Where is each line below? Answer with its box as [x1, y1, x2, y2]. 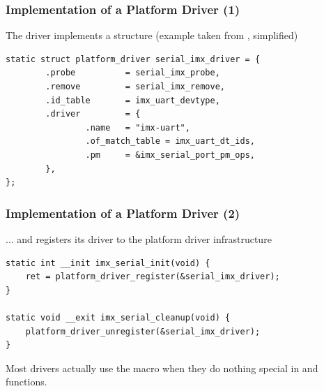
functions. [6, 374, 47, 389]
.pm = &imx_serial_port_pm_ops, [85, 149, 255, 160]
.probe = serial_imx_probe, [45, 68, 220, 78]
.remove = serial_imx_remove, [45, 82, 225, 91]
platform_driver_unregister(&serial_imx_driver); [25, 326, 261, 337]
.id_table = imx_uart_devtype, [45, 95, 220, 105]
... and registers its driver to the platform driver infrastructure [6, 231, 272, 246]
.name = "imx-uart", [85, 122, 190, 133]
